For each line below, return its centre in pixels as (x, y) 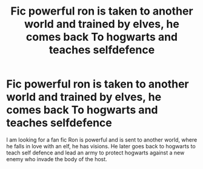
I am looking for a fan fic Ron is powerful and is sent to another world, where (102, 140)
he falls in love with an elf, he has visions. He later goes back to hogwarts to (101, 146)
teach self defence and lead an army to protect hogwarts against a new (95, 153)
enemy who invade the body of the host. (57, 159)
